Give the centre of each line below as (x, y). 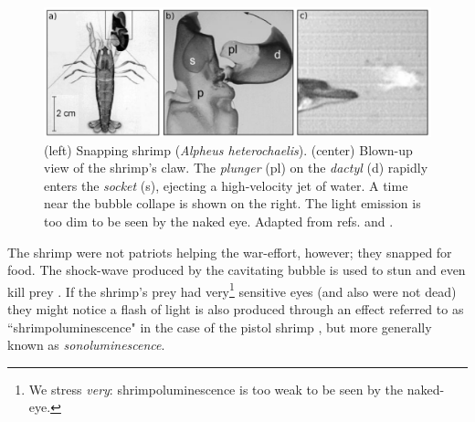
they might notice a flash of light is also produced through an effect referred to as (236, 309)
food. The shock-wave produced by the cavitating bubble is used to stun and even (237, 270)
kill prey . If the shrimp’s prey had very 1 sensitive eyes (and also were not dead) (232, 290)
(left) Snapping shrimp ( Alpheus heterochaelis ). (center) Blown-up (228, 149)
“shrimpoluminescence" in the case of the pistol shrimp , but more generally (220, 327)
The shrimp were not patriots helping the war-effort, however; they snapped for (230, 252)
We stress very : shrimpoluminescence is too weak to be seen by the (216, 389)
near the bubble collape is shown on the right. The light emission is (232, 203)
